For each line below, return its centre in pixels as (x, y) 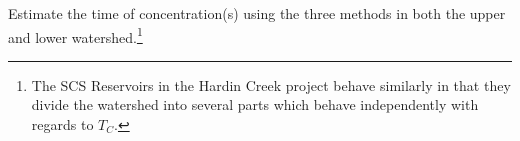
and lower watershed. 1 (75, 35)
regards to (62, 124)
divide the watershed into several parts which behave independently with (255, 104)
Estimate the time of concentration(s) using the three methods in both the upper (257, 13)
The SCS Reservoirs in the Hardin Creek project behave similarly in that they (271, 84)
